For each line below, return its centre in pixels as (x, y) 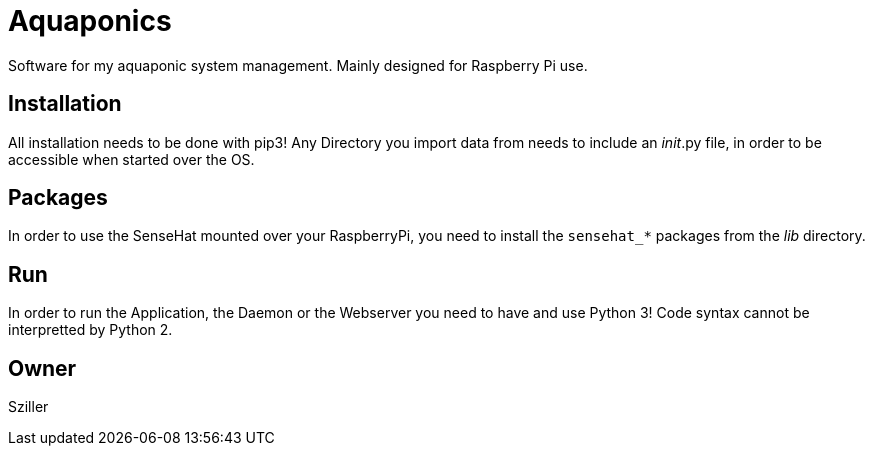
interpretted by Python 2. (90, 330)
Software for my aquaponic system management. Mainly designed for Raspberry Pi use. (298, 65)
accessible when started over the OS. (131, 159)
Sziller (28, 407)
